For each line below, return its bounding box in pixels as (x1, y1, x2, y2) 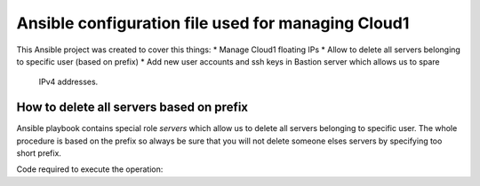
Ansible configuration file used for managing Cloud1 (16, 13, 410, 33)
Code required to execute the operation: (16, 164, 164, 174)
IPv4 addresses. (38, 76, 99, 88)
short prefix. (16, 148, 62, 159)
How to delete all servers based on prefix (16, 100, 249, 115)
